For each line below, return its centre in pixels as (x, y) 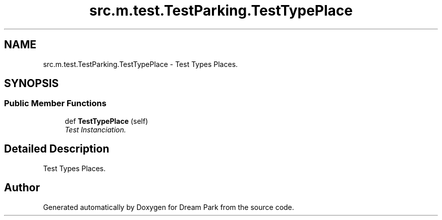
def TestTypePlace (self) (106, 121)
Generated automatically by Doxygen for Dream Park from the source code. (169, 207)
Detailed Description (57, 149)
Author (22, 188)
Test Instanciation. (95, 129)
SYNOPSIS (32, 84)
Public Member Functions (55, 103)
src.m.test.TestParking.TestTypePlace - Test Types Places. (141, 64)
